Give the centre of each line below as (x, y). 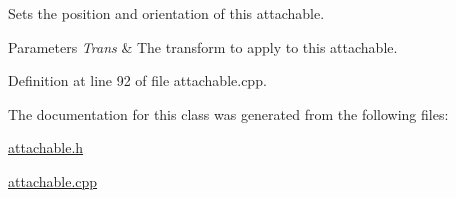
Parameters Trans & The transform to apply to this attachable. (203, 46)
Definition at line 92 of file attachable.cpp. (137, 80)
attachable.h (46, 147)
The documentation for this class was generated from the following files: (228, 113)
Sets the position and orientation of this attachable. (166, 13)
